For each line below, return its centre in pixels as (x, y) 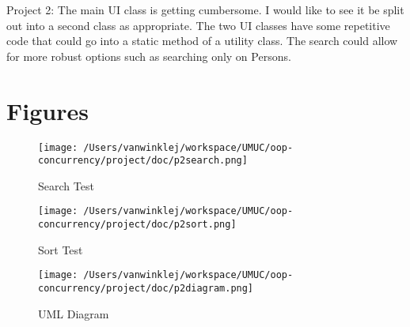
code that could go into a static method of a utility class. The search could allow (202, 41)
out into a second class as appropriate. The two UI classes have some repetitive (198, 25)
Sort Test (61, 249)
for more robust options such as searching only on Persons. (149, 56)
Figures (47, 110)
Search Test (66, 185)
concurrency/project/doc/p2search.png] (143, 161)
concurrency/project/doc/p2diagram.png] (146, 288)
